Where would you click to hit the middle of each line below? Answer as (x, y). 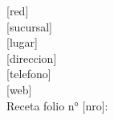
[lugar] (22, 42)
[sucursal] (29, 26)
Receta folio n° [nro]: (57, 105)
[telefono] (29, 74)
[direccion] (32, 58)
